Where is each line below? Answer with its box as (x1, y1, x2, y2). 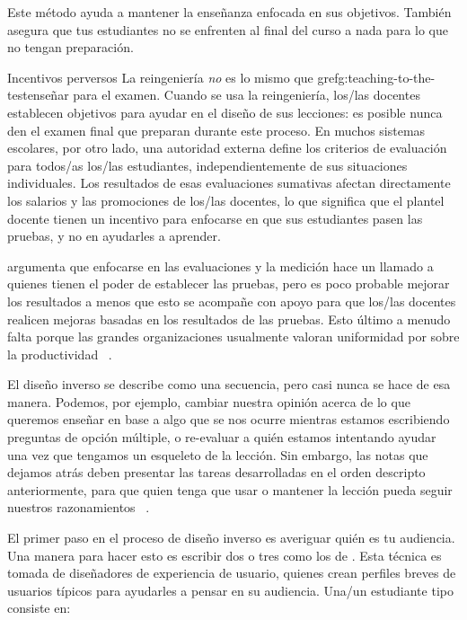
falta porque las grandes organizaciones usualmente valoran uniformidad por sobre (7, 327, 460, 346)
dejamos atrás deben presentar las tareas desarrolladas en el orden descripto (7, 463, 426, 482)
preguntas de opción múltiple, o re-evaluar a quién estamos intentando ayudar (7, 428, 436, 447)
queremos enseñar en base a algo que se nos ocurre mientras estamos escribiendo (7, 410, 450, 429)
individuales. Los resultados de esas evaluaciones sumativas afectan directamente (7, 173, 451, 192)
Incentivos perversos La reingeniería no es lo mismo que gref (7, 67, 339, 86)
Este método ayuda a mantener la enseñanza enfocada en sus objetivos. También (7, 3, 452, 21)
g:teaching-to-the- (338, 67, 436, 86)
